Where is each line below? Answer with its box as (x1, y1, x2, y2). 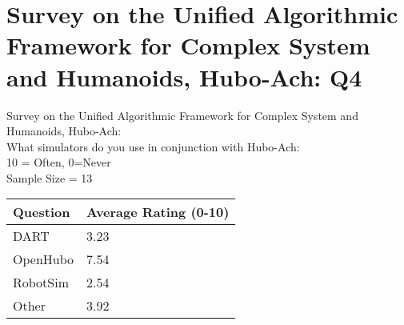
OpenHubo (13, 250, 74, 269)
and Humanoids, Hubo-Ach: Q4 (6, 60, 362, 93)
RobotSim (13, 273, 70, 292)
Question (13, 203, 70, 222)
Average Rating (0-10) (86, 203, 230, 222)
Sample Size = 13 (6, 169, 93, 186)
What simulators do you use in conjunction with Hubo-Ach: (6, 138, 300, 154)
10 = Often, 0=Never (6, 154, 111, 171)
